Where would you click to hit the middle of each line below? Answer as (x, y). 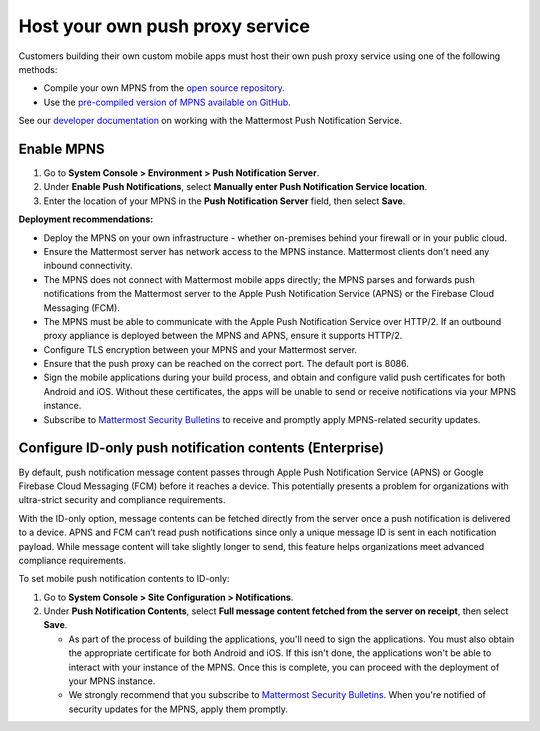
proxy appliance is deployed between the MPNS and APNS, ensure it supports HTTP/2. (223, 336)
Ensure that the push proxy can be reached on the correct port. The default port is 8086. (226, 364)
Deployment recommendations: (86, 219)
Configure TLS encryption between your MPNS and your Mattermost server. (200, 349)
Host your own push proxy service (164, 26)
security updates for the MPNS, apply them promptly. (178, 709)
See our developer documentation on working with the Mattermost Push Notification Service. (210, 121)
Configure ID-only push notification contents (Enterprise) (201, 448)
